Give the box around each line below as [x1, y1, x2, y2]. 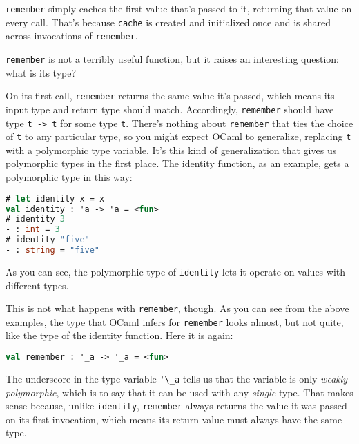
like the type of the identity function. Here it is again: [6, 328, 233, 342]
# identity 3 [6, 214, 65, 224]
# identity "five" [6, 235, 90, 245]
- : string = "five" [6, 245, 100, 255]
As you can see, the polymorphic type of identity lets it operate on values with [6, 264, 346, 278]
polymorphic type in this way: [6, 170, 133, 184]
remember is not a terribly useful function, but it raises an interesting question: [6, 51, 339, 66]
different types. [6, 278, 69, 292]
